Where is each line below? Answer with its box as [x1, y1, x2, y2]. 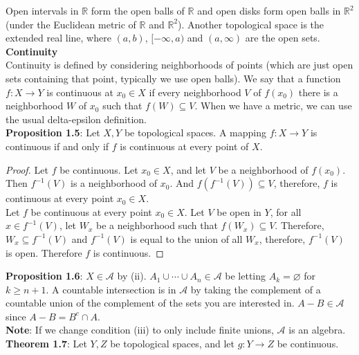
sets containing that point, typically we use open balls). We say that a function [6, 71, 341, 85]
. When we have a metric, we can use [194, 98, 352, 113]
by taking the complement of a [190, 282, 321, 296]
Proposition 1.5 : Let [6, 125, 100, 140]
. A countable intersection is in [46, 282, 176, 296]
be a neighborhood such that [95, 218, 218, 233]
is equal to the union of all [130, 231, 243, 246]
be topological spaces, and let [110, 336, 234, 351]
